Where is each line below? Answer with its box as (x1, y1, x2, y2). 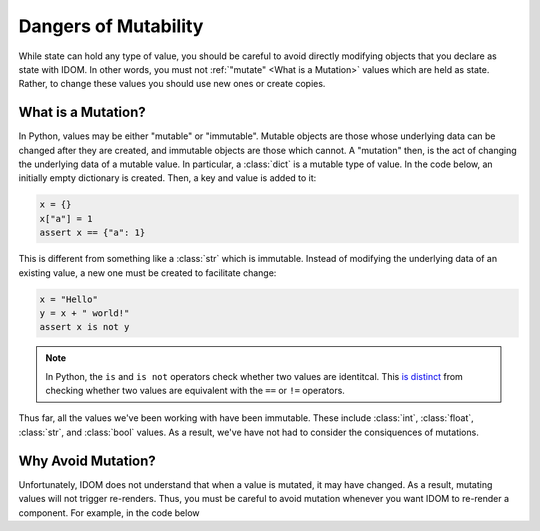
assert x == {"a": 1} (39, 227, 146, 239)
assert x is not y (39, 321, 130, 333)
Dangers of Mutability (18, 15, 204, 37)
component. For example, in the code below (18, 506, 200, 519)
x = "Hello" (39, 293, 99, 305)
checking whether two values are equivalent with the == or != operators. (45, 385, 345, 397)
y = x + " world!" (39, 307, 130, 319)
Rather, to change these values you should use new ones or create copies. (18, 78, 326, 90)
